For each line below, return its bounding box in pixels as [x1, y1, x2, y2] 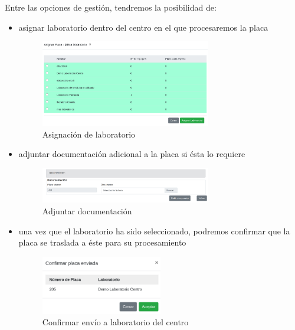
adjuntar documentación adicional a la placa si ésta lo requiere [18, 148, 245, 160]
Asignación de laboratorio [42, 128, 136, 140]
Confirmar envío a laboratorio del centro [42, 316, 189, 328]
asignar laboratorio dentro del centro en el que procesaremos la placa [18, 21, 268, 33]
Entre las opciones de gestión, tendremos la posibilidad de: [5, 1, 217, 13]
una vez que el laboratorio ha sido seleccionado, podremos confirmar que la [18, 224, 290, 237]
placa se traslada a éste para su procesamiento [18, 236, 186, 249]
